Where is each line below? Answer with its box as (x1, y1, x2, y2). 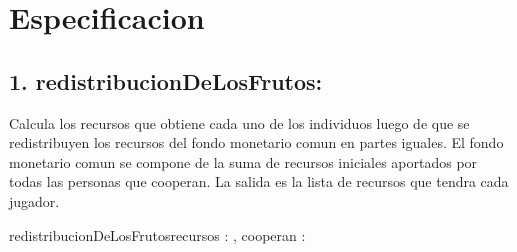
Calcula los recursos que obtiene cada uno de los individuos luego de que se (9, 112, 470, 133)
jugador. (9, 190, 60, 211)
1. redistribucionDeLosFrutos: (9, 65, 323, 96)
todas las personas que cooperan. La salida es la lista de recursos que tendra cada (9, 171, 509, 192)
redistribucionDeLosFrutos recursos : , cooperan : (9, 224, 306, 245)
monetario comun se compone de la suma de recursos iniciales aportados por (9, 151, 478, 172)
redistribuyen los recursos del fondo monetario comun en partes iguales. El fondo (9, 132, 504, 153)
